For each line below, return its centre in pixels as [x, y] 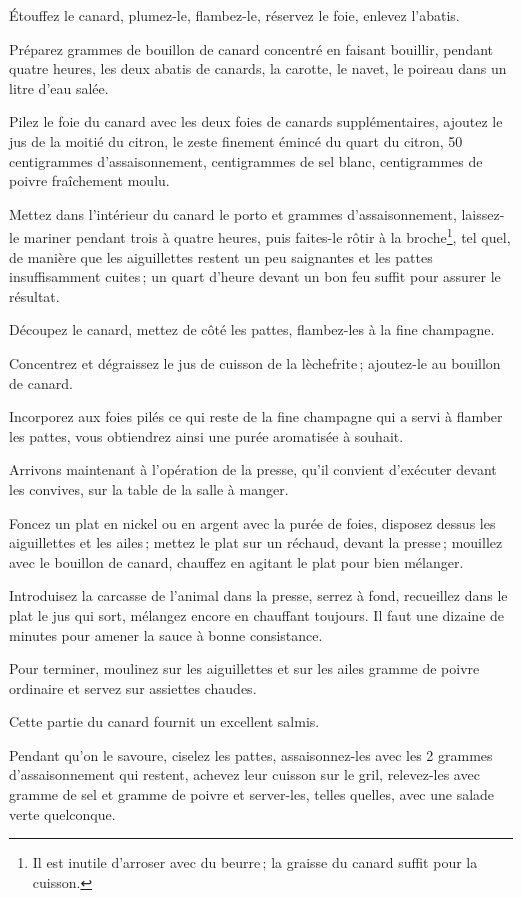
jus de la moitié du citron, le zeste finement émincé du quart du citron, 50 [236, 140]
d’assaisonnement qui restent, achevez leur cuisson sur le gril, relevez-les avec [244, 774]
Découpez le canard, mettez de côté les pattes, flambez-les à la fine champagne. [252, 329]
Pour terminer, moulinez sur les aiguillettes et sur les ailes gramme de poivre [244, 668]
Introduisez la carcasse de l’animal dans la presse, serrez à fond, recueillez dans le [258, 595]
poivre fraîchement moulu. [89, 180]
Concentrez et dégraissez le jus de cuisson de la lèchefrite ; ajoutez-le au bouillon [255, 362]
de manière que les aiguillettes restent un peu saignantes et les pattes [221, 256]
